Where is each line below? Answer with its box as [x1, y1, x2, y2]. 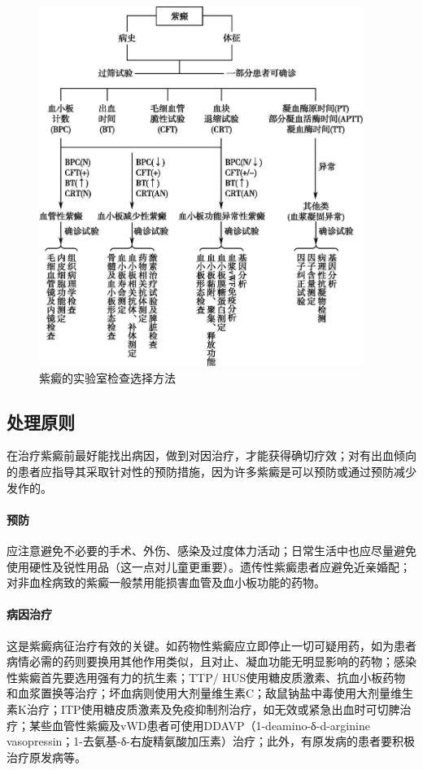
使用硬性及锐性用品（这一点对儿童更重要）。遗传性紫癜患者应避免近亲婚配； [7, 558, 411, 575]
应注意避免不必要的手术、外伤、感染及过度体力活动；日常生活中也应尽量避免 [7, 541, 416, 558]
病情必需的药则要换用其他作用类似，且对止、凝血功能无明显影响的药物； [7, 653, 394, 670]
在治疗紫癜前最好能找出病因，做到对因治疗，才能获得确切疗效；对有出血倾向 [7, 447, 416, 464]
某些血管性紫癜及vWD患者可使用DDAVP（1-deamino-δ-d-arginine [28, 716, 370, 733]
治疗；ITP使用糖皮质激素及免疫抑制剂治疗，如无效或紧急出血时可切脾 [26, 700, 400, 717]
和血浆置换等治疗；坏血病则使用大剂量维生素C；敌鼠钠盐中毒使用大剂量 [7, 685, 391, 702]
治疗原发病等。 [7, 748, 86, 765]
